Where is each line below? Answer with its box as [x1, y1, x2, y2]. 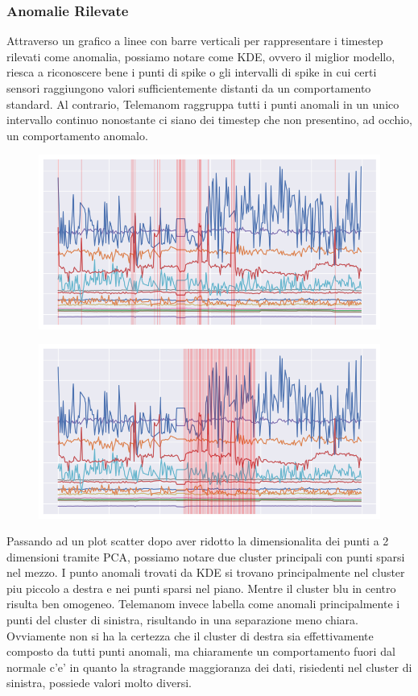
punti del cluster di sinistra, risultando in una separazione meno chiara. [6, 611, 358, 628]
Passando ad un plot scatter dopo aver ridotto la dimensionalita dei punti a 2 [6, 532, 389, 549]
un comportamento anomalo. [6, 126, 148, 143]
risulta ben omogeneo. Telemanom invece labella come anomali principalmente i [6, 595, 400, 612]
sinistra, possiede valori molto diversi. [6, 674, 192, 691]
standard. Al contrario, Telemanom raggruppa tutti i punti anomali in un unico [6, 95, 399, 112]
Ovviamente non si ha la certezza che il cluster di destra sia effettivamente [6, 627, 374, 644]
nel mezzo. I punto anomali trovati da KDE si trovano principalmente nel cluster [6, 564, 405, 581]
